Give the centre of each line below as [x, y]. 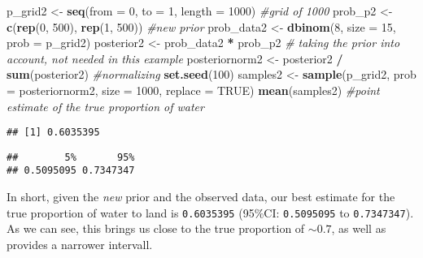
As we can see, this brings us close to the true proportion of [156, 228]
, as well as [359, 228]
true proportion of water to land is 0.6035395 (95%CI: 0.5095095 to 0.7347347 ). [210, 212]
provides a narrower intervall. [80, 244]
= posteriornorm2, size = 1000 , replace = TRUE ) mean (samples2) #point [193, 90]
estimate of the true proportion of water [105, 106]
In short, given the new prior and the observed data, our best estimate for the [201, 197]
